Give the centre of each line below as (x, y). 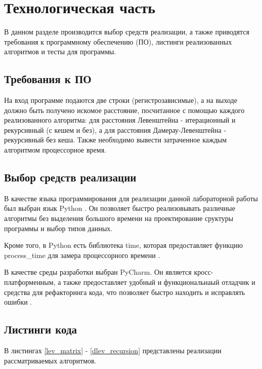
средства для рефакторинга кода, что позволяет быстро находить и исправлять (125, 292)
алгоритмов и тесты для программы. (60, 51)
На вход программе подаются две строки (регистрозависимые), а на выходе (121, 100)
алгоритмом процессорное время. (55, 150)
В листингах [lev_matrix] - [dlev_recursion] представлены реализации (113, 350)
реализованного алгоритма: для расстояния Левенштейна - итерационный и (120, 120)
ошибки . (18, 302)
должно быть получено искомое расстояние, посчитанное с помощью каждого (124, 110)
